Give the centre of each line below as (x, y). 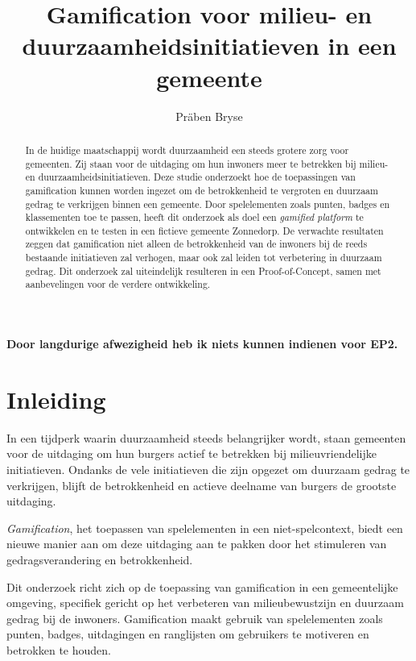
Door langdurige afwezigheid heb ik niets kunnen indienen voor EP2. (202, 344)
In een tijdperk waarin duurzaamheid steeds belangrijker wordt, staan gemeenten (206, 437)
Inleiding (56, 399)
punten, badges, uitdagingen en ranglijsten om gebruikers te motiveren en (188, 634)
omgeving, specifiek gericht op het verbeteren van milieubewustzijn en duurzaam (205, 603)
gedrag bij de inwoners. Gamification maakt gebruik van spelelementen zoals (195, 618)
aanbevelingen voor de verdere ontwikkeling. (118, 284)
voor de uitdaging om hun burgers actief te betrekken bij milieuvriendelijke (192, 453)
